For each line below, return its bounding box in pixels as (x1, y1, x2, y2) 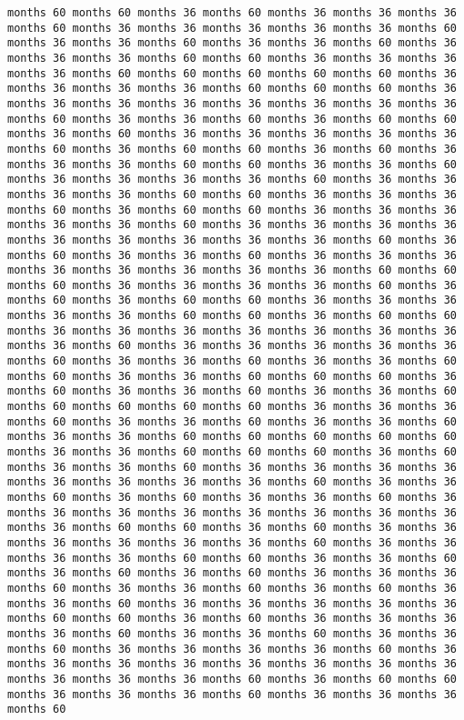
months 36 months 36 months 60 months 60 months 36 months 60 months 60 (7, 309, 457, 323)
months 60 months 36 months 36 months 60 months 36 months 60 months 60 (7, 112, 457, 125)
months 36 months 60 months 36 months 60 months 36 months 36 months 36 (7, 566, 457, 580)
